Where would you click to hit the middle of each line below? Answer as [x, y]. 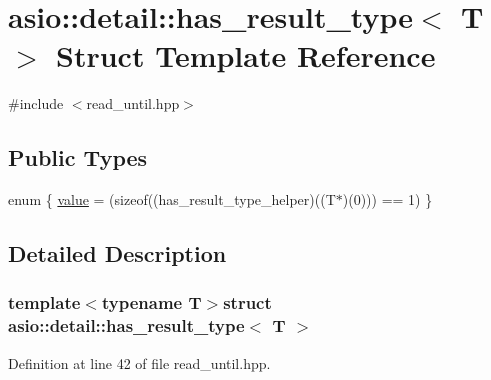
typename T [151, 302]
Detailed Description [117, 253]
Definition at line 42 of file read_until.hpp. [139, 362]
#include [36, 103]
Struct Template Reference [246, 55]
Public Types [78, 157]
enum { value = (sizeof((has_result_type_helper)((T [172, 199]
